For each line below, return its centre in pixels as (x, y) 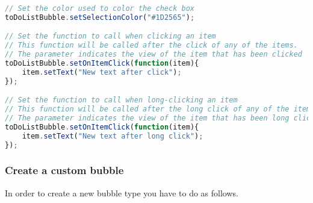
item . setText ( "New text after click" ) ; (102, 72)
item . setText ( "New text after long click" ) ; (113, 136)
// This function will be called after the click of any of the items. (151, 45)
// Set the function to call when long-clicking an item (121, 100)
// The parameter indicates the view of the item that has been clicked (153, 55)
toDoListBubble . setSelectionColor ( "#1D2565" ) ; (100, 17)
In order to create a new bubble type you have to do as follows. (122, 192)
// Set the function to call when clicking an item (110, 36)
